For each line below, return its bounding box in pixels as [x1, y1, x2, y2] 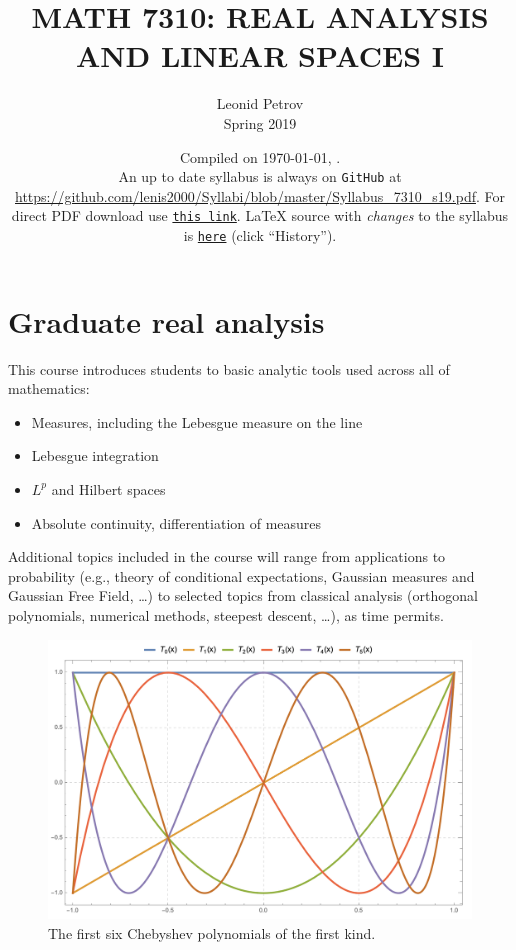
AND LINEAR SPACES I [75, 35, 445, 76]
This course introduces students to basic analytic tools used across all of [8, 358, 450, 379]
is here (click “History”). [183, 225, 337, 245]
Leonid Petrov [216, 93, 304, 114]
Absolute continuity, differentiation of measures [31, 512, 322, 533]
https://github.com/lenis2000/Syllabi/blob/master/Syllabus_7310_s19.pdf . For [15, 185, 505, 206]
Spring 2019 [223, 112, 297, 133]
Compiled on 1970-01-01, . [179, 146, 341, 167]
